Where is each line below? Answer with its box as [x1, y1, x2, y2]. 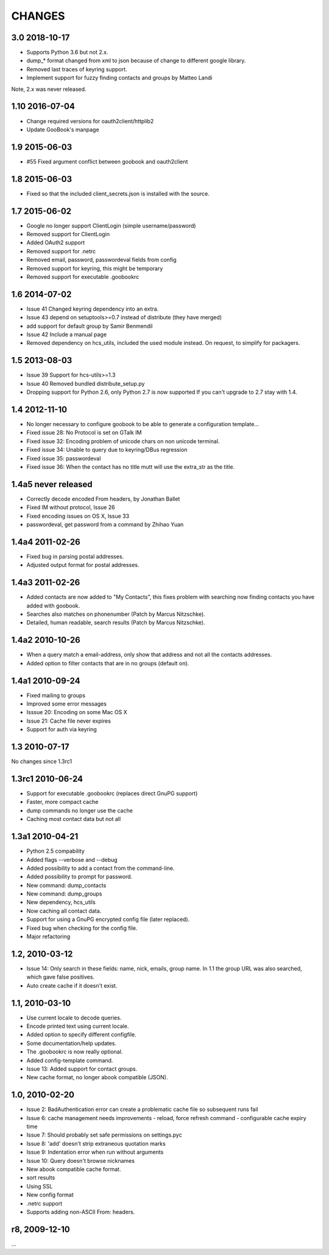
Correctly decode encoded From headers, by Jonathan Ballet [26, 495, 180, 502]
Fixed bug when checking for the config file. [26, 924, 138, 931]
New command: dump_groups [26, 890, 102, 897]
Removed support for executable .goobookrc [26, 273, 140, 280]
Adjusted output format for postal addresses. [26, 562, 140, 569]
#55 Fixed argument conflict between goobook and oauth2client [26, 157, 188, 165]
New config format [26, 1191, 74, 1199]
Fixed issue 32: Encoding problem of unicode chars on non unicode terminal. [26, 437, 220, 445]
